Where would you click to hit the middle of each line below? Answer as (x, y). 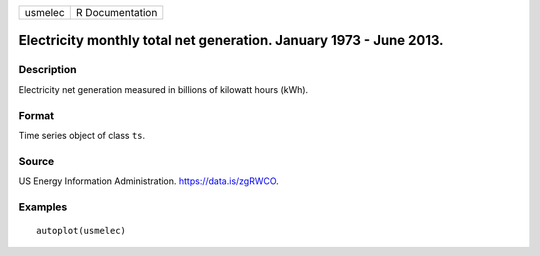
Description (47, 70)
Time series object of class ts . (82, 135)
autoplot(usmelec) (81, 230)
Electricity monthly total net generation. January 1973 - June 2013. (231, 40)
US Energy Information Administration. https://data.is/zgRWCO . (148, 181)
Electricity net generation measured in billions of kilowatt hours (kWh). (163, 89)
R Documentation (116, 12)
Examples (43, 207)
